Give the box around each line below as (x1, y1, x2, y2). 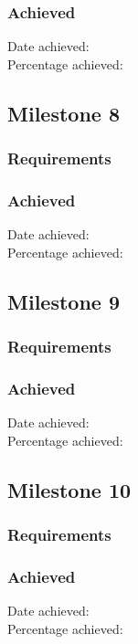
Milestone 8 (7, 99, 120, 127)
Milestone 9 (7, 287, 120, 315)
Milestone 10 (7, 475, 132, 503)
